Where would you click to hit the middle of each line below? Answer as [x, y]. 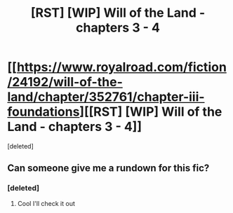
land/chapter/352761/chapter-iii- [106, 97]
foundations [44, 112]
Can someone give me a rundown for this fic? [108, 169]
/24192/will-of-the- [65, 82]
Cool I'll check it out [46, 203]
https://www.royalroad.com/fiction [121, 67]
